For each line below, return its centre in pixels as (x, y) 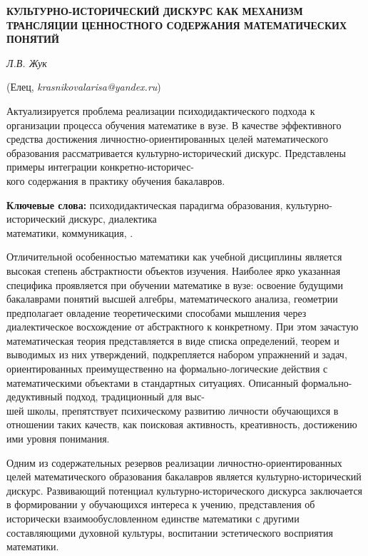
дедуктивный (35, 396)
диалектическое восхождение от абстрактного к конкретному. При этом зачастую (183, 327)
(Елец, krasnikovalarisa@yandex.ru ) (84, 87)
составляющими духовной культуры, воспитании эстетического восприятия (170, 532)
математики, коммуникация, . (70, 232)
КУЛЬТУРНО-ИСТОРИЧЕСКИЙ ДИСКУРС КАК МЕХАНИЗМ (155, 11)
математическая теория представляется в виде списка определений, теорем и (173, 340)
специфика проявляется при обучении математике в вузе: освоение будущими (175, 284)
